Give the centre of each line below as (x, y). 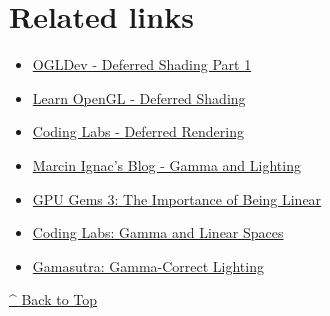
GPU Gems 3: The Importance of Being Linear (177, 198)
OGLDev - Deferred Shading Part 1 (142, 64)
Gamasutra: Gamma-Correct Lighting (148, 265)
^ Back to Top (53, 299)
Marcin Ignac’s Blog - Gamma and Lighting (166, 164)
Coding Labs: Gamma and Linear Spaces (158, 232)
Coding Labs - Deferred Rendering (138, 131)
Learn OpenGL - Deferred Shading (139, 97)
